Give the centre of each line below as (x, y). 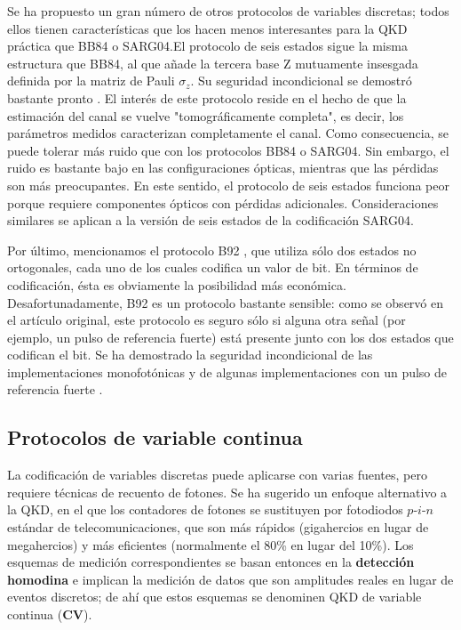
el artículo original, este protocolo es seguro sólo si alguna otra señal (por (207, 320)
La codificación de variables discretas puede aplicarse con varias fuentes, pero (217, 475)
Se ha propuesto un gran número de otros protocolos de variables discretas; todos (228, 11)
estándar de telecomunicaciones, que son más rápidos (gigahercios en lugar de (218, 527)
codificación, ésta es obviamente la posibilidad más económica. (177, 284)
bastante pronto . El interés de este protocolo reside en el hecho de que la (207, 97)
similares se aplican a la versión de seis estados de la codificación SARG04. (211, 220)
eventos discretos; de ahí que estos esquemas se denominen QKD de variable (215, 597)
